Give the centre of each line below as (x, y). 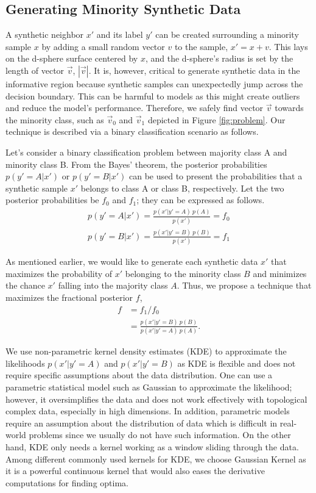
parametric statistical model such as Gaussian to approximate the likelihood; (149, 387)
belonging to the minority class (183, 273)
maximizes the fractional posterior (69, 297)
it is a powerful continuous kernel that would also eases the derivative (135, 471)
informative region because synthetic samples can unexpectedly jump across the (154, 83)
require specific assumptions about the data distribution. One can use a (139, 375)
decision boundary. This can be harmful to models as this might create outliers (153, 95)
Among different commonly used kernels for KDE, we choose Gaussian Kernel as (156, 459)
